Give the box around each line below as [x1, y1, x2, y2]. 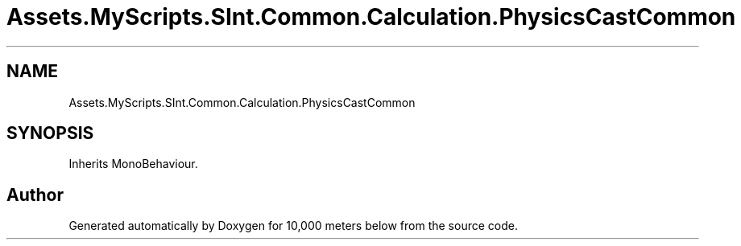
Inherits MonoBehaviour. [68, 157, 198, 171]
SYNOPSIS [6, 123, 94, 144]
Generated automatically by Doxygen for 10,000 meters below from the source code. [68, 219, 518, 233]
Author [6, 184, 64, 205]
